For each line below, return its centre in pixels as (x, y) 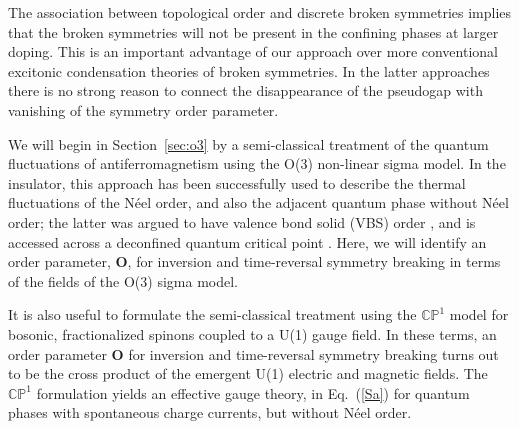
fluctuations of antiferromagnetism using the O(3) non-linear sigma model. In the (257, 163)
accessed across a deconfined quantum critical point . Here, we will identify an (247, 241)
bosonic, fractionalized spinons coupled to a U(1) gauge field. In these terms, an (252, 333)
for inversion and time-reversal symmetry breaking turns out (313, 353)
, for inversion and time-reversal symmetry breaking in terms (314, 261)
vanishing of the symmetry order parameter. (143, 109)
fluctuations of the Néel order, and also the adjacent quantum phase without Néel (258, 202)
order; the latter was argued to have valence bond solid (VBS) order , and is (242, 221)
